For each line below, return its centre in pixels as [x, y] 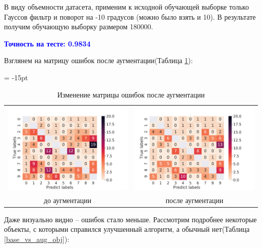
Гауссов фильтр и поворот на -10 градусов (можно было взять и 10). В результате [130, 16]
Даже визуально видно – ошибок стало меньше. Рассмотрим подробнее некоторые [130, 219]
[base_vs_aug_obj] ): [37, 239]
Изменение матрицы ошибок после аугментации [131, 94]
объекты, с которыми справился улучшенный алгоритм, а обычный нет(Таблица [127, 229]
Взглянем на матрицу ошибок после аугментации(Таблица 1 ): [99, 60]
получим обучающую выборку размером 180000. [79, 27]
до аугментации [68, 200]
